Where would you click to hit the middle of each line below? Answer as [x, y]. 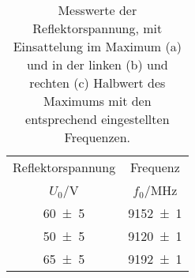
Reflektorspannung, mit [97, 28]
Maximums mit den [97, 101]
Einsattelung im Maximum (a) [97, 46]
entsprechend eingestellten [97, 119]
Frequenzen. [97, 137]
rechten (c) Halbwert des [97, 83]
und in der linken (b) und [97, 64]
